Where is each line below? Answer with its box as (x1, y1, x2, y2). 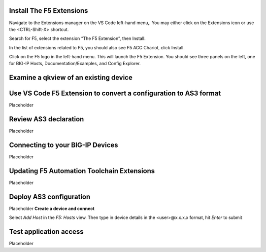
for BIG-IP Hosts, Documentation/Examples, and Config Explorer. (9, 61, 141, 67)
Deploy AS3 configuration (9, 192, 91, 201)
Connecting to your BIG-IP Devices (9, 141, 118, 149)
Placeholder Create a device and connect (9, 206, 95, 212)
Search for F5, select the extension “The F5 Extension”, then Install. (9, 36, 146, 41)
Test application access (9, 227, 84, 236)
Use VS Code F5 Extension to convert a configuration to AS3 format (9, 89, 221, 98)
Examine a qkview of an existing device (9, 73, 133, 82)
